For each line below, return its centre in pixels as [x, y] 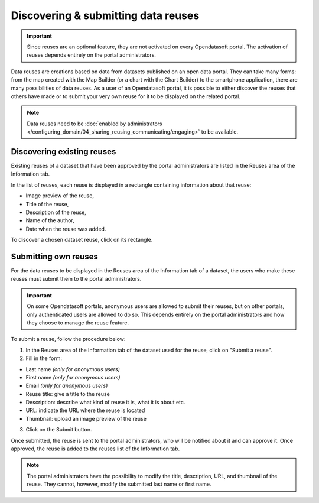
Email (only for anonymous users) [67, 386]
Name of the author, [50, 220]
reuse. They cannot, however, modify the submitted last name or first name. [119, 484]
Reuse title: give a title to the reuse [68, 394]
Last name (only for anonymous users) [73, 369]
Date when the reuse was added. [66, 229]
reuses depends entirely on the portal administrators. [92, 55]
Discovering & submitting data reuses [105, 15]
